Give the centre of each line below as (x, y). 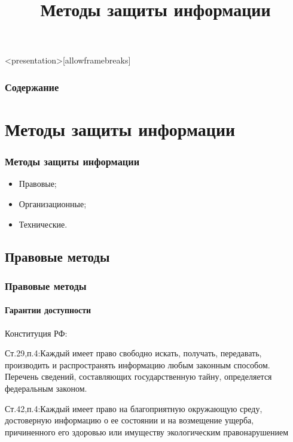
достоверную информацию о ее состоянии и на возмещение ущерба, (129, 420)
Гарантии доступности (48, 310)
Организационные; (53, 204)
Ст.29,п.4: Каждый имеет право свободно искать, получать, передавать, (133, 353)
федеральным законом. (46, 388)
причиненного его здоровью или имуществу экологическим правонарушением (147, 432)
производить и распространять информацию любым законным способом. (138, 364)
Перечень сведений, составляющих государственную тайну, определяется (138, 376)
